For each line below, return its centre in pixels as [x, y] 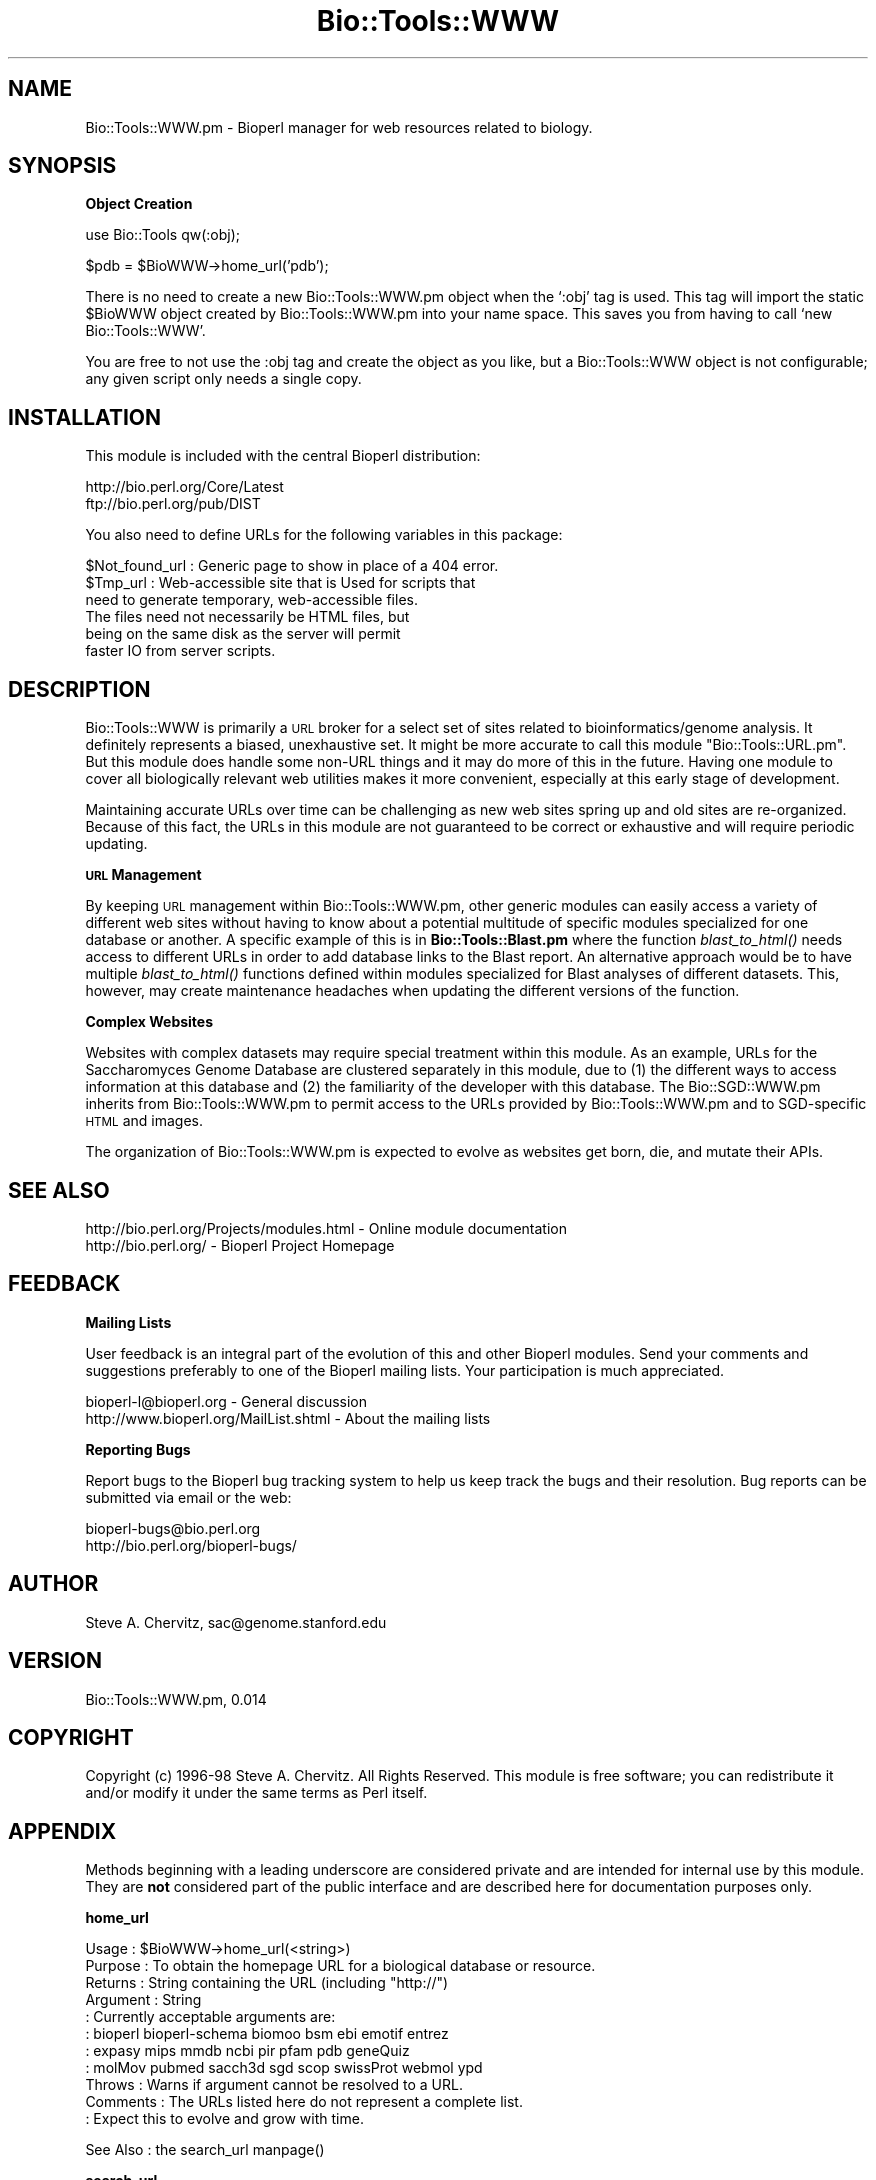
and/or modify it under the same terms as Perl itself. [256, 1793]
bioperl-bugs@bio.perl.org [173, 1528]
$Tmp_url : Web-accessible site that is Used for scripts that [280, 583]
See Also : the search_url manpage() [205, 2150]
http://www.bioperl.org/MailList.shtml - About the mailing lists [288, 1418]
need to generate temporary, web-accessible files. [251, 600]
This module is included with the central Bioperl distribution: [283, 456]
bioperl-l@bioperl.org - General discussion [226, 1401]
